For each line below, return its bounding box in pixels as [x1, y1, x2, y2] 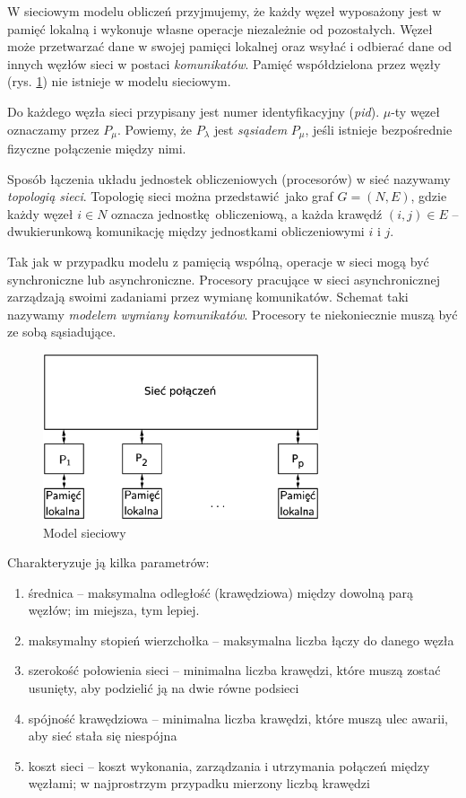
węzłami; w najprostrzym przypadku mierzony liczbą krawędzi [28, 774, 370, 793]
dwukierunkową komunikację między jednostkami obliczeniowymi [7, 222, 365, 241]
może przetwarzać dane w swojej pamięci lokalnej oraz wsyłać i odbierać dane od [7, 37, 453, 56]
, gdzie [410, 187, 447, 206]
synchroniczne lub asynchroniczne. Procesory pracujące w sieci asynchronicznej [7, 269, 441, 288]
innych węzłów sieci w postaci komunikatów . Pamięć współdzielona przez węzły [7, 54, 441, 73]
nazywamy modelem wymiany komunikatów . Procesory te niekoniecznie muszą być [7, 304, 458, 323]
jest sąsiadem [213, 119, 288, 138]
